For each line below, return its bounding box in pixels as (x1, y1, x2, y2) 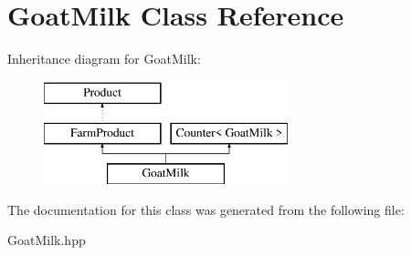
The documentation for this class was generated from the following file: (7, 199, 405, 219)
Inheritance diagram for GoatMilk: (7, 49, 201, 68)
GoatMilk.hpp (7, 230, 86, 250)
